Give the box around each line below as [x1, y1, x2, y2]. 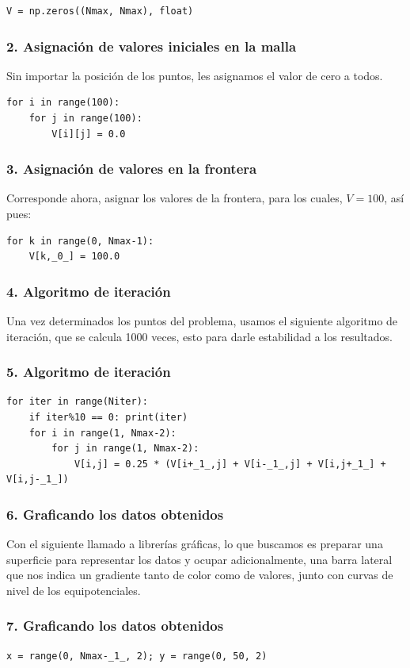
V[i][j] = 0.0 [51, 128, 126, 140]
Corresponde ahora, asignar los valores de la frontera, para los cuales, [6, 190, 343, 206]
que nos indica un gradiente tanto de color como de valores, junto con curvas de [6, 566, 393, 583]
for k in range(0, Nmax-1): [6, 235, 154, 247]
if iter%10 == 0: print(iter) [28, 412, 188, 423]
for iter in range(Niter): [6, 396, 148, 408]
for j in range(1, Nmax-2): [51, 443, 199, 455]
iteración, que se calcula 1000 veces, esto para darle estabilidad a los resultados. [6, 328, 393, 344]
